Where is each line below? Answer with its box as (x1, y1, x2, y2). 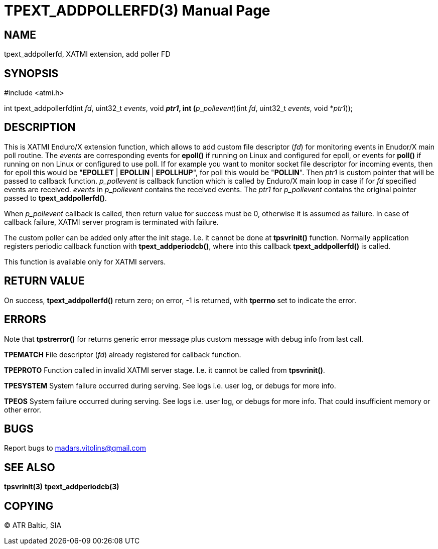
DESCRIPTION (4, 121, 76, 134)
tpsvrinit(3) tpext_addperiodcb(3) (4, 482, 119, 491)
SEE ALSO (4, 461, 55, 474)
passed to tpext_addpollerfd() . (4, 193, 107, 202)
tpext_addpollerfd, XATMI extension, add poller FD (4, 50, 171, 59)
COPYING (4, 499, 54, 512)
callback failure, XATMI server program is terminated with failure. (4, 217, 219, 226)
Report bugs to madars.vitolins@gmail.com (4, 444, 146, 453)
